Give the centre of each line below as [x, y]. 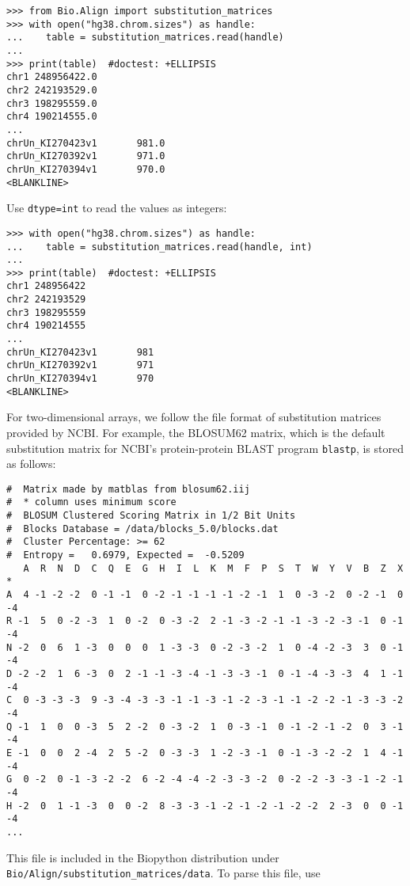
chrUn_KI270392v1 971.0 [86, 156]
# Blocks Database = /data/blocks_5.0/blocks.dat [142, 529]
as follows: [31, 464]
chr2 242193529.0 [52, 90]
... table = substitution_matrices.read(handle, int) [159, 247]
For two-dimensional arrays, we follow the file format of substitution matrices [194, 417]
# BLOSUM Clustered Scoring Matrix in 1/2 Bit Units [151, 516]
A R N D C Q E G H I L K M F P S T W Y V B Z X [213, 568]
